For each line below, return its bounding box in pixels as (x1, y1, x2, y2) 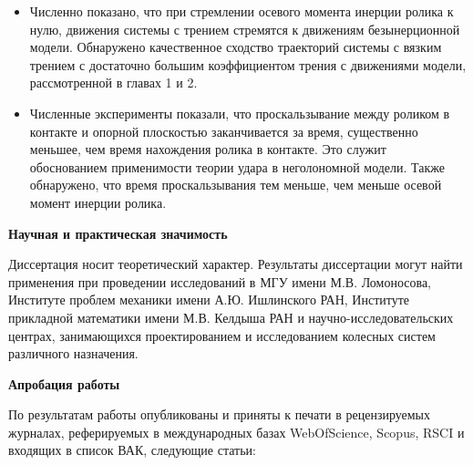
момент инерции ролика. (29, 192, 167, 212)
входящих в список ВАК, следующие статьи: (8, 440, 256, 460)
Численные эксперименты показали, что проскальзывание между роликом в (29, 103, 450, 122)
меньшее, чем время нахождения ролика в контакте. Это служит (29, 139, 386, 159)
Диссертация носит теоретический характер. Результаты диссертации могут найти (8, 254, 463, 274)
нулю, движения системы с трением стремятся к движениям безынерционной (29, 19, 460, 38)
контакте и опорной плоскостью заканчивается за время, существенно (29, 121, 418, 140)
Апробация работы (8, 374, 120, 393)
